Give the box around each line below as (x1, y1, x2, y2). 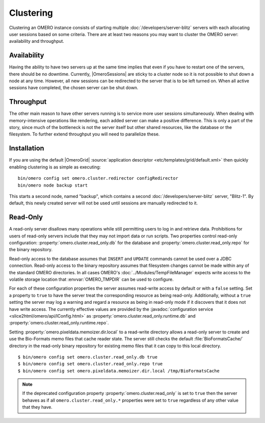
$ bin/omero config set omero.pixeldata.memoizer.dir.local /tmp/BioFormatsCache (18, 368, 220, 374)
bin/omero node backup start (18, 182, 88, 188)
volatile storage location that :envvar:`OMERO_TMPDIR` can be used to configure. (9, 276, 174, 282)
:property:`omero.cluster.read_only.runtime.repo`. (9, 320, 109, 326)
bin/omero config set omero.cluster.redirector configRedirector (18, 175, 179, 181)
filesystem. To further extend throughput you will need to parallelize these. (9, 131, 160, 137)
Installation (9, 144, 44, 153)
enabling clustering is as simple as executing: (9, 164, 101, 170)
